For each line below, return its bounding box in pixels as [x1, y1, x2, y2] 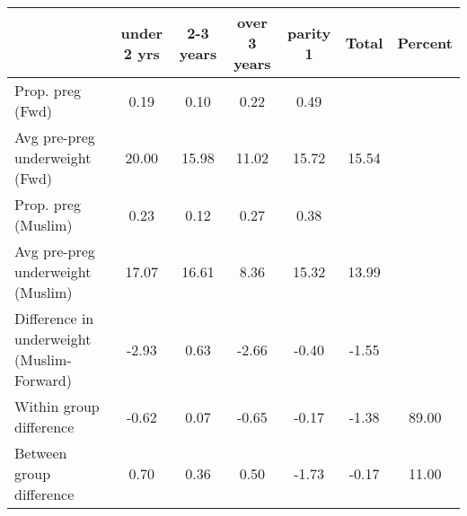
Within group [14, 396, 100, 416]
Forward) [14, 370, 72, 390]
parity [286, 22, 331, 43]
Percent [397, 32, 453, 53]
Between [14, 442, 67, 463]
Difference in [14, 308, 94, 328]
